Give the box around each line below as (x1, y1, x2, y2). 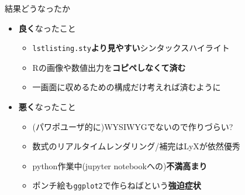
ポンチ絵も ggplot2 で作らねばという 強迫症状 (32, 179, 201, 191)
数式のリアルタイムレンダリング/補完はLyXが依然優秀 (32, 140, 240, 152)
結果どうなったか (5, 2, 70, 14)
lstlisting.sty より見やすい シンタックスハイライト (32, 42, 230, 54)
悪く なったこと (18, 101, 76, 113)
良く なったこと (18, 22, 76, 34)
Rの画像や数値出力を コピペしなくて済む (32, 61, 186, 73)
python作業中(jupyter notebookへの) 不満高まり (32, 159, 208, 172)
